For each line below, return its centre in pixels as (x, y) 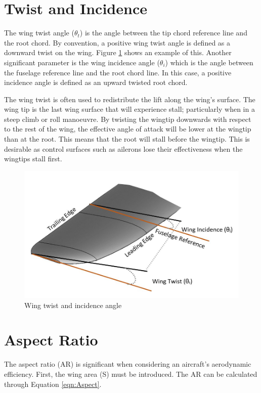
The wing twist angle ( (39, 33)
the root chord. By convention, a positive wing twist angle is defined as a (117, 42)
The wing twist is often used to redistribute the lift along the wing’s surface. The (130, 99)
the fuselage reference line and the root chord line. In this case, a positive (118, 72)
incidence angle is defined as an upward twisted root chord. (96, 82)
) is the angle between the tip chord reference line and (163, 33)
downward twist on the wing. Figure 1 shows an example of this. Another (118, 52)
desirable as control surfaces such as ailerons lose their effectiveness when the (123, 148)
